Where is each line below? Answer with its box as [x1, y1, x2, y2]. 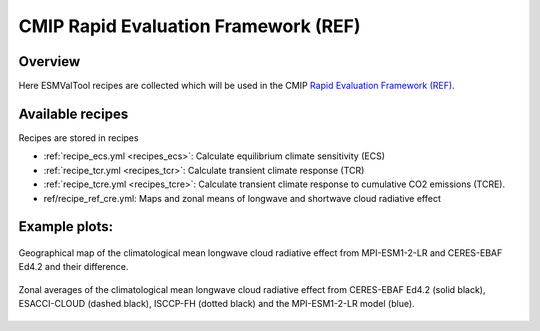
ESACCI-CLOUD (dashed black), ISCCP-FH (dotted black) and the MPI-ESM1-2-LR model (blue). [18, 298, 415, 310]
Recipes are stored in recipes [18, 131, 139, 144]
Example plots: [18, 218, 114, 235]
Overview [18, 53, 81, 70]
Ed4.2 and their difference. [18, 261, 129, 273]
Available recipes [18, 105, 129, 122]
